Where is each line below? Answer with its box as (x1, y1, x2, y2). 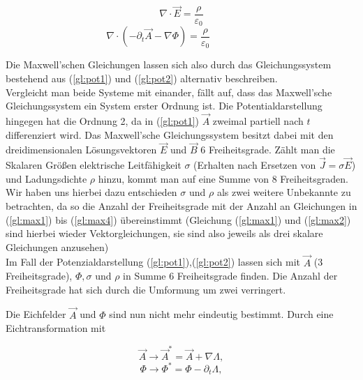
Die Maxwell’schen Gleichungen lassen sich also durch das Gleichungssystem (6, 57, 332, 72)
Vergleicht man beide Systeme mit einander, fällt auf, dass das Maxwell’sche (6, 84, 332, 99)
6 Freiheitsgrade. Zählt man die (200, 142, 335, 157)
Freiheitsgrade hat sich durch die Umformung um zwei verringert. (6, 282, 286, 296)
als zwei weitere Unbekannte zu (216, 185, 351, 199)
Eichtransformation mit (6, 321, 106, 335)
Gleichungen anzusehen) (6, 239, 109, 254)
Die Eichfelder (6, 307, 66, 321)
